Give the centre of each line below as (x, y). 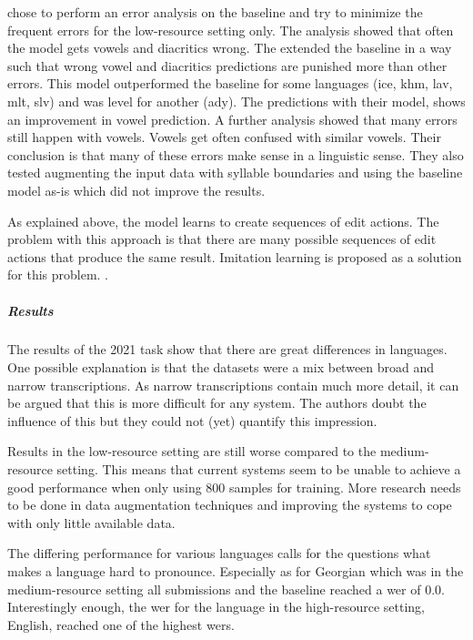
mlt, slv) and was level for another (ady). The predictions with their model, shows (236, 101)
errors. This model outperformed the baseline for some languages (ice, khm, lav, (230, 83)
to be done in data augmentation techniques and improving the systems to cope (230, 505)
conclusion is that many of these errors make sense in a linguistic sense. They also (236, 154)
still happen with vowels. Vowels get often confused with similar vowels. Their (224, 137)
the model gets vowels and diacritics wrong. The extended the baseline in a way (230, 48)
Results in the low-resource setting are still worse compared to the (192, 451)
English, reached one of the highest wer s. (121, 624)
